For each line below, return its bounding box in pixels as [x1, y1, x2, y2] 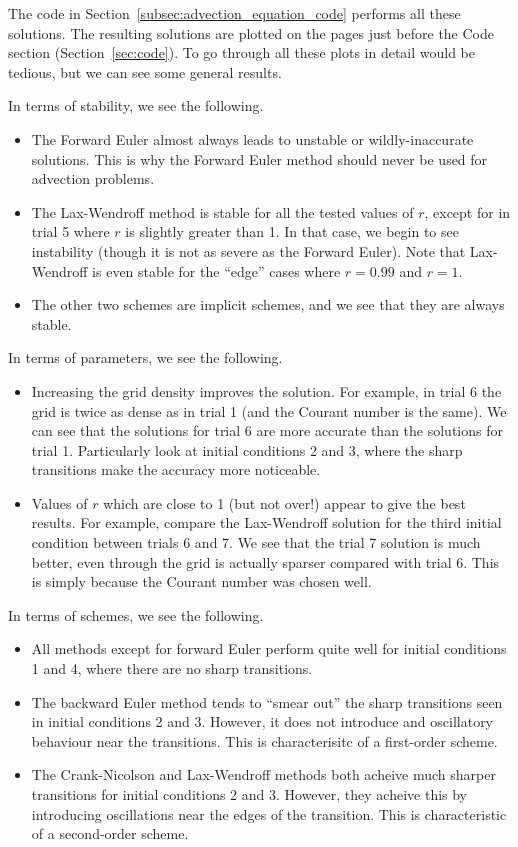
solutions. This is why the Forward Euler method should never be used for [31, 148, 488, 169]
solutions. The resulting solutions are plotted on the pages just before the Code [8, 22, 494, 43]
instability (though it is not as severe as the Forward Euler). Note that [31, 240, 466, 261]
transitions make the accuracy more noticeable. [31, 459, 321, 480]
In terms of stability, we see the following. [8, 95, 264, 116]
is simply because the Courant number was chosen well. [31, 571, 372, 592]
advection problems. [31, 168, 155, 189]
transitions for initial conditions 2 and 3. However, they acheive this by [31, 784, 468, 804]
